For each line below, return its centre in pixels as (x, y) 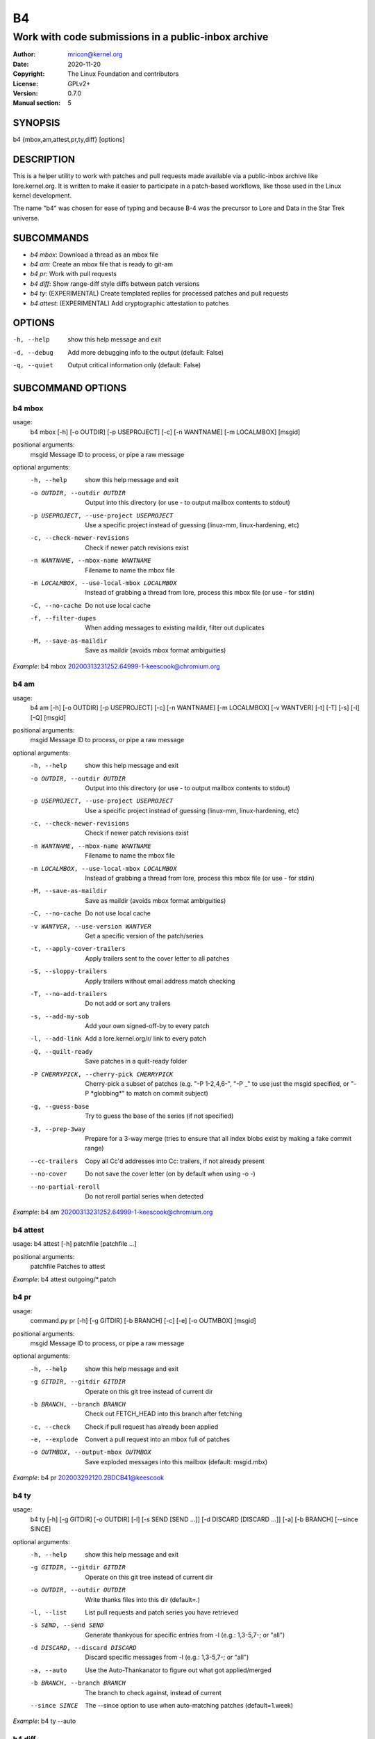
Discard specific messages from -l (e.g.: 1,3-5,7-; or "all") (167, 1657)
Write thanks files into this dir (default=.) (143, 1599)
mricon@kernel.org (95, 54)
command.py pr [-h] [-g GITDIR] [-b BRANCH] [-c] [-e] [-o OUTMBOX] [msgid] (143, 1321)
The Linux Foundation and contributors (123, 74)
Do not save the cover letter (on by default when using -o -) (170, 1174)
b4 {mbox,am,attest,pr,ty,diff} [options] (69, 140)
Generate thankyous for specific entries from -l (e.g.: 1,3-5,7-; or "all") (185, 1635)
